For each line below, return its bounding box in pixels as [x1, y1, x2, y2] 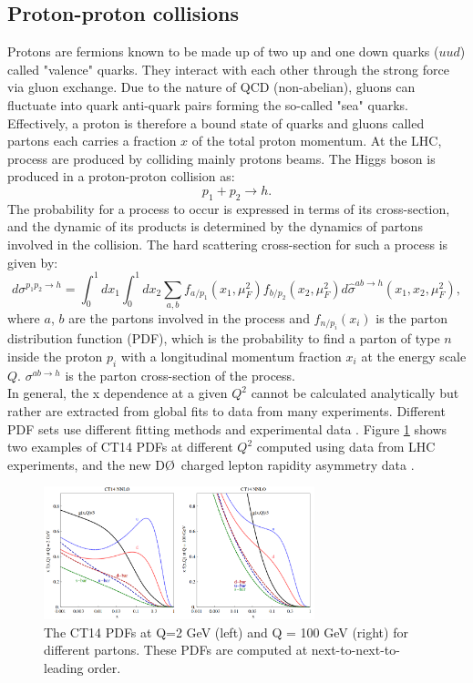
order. [87, 658, 121, 677]
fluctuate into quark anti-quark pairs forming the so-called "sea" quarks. [7, 95, 408, 114]
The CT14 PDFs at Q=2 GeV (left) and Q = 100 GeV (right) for [44, 622, 408, 641]
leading [44, 658, 84, 677]
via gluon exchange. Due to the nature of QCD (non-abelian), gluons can [7, 77, 416, 97]
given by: [7, 252, 58, 271]
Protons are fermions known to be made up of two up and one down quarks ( [7, 42, 439, 61]
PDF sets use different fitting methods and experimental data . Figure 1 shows [7, 419, 447, 438]
